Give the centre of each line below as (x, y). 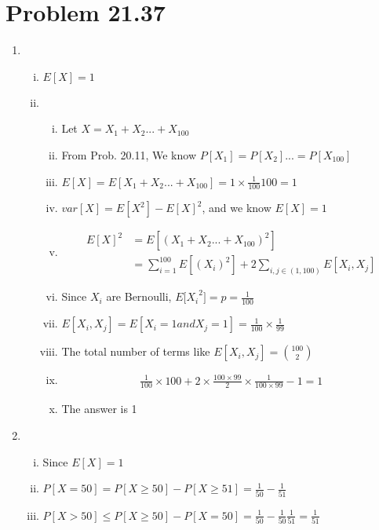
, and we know (237, 208)
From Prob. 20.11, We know (129, 154)
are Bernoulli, (139, 296)
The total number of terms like (136, 351)
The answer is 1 (99, 409)
